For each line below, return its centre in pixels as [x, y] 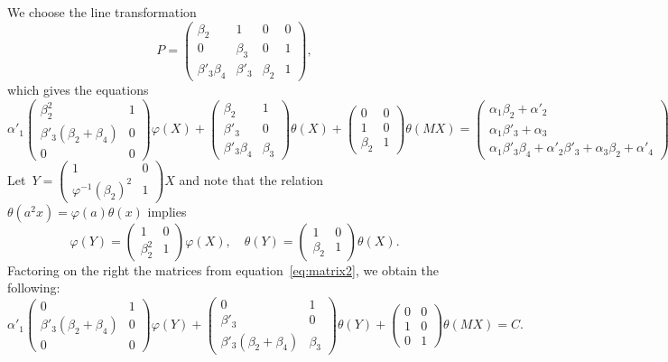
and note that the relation [251, 180]
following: [34, 288]
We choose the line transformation [102, 12]
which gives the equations [78, 90]
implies [167, 211]
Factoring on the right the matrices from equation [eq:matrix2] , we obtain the [223, 269]
